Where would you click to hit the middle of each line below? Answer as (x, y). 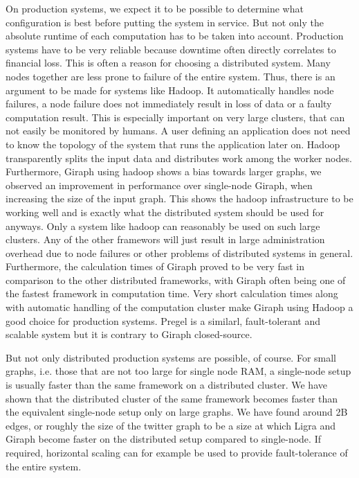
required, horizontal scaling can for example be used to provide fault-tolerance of (177, 452)
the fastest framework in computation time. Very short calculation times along (172, 293)
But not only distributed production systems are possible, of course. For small (171, 357)
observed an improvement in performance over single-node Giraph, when (159, 185)
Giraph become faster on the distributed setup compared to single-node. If (163, 439)
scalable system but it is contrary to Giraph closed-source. (129, 334)
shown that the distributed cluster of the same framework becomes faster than (172, 398)
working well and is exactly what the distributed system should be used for (165, 212)
